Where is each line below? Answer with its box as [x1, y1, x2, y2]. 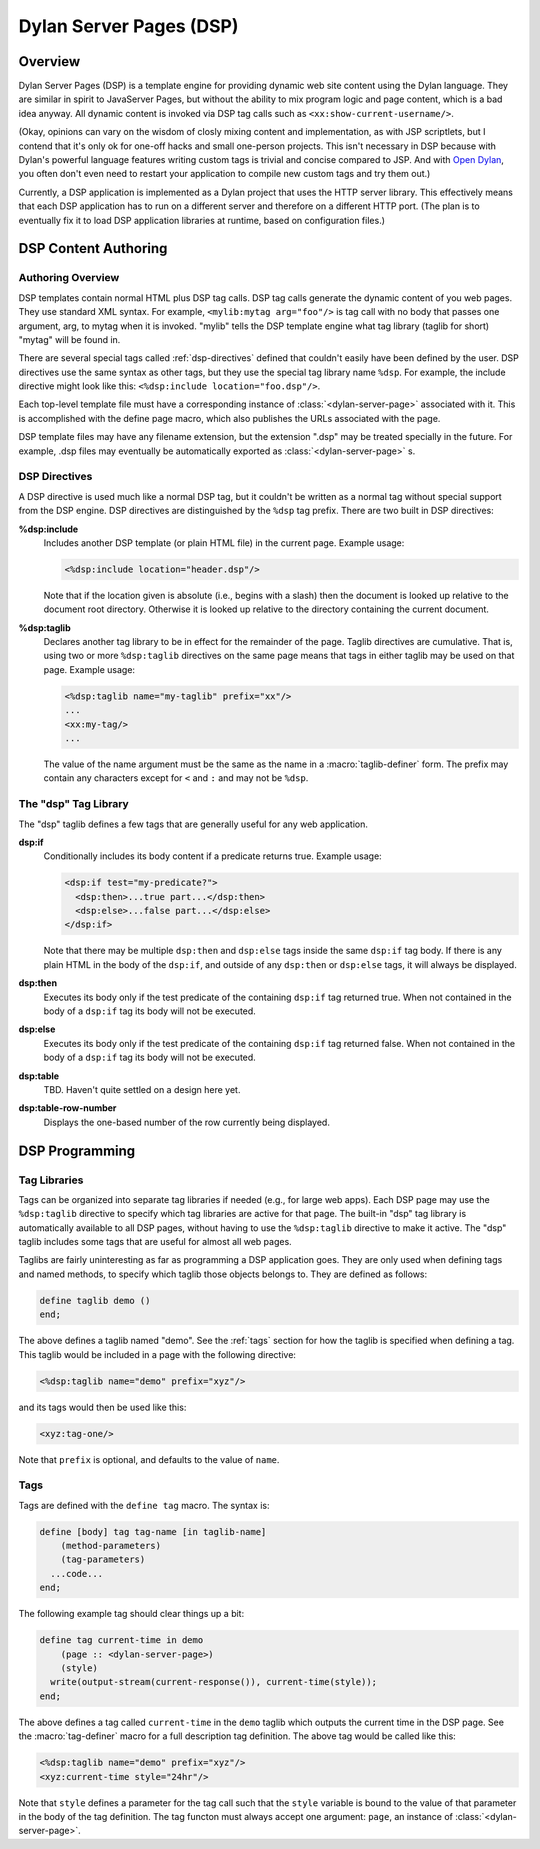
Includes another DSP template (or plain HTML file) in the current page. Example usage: [43, 536, 405, 549]
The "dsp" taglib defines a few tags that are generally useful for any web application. [18, 818, 369, 830]
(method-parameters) [60, 1540, 162, 1552]
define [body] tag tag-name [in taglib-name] [39, 1526, 267, 1537]
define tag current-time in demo [39, 1635, 204, 1646]
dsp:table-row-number [18, 1102, 117, 1114]
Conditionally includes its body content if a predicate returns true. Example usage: [43, 850, 382, 862]
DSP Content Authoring [18, 240, 168, 257]
